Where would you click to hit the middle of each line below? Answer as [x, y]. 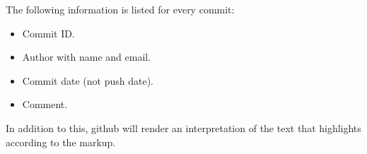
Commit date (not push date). [88, 80]
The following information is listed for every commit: [120, 9]
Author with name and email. [87, 57]
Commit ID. [48, 33]
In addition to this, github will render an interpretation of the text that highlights [183, 128]
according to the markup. [61, 142]
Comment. [45, 104]
